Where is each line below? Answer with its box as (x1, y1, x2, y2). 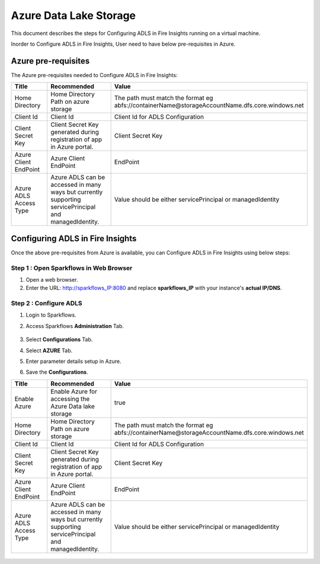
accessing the (50, 394, 90, 403)
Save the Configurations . (25, 368, 88, 376)
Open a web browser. (25, 276, 78, 283)
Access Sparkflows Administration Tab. (25, 322, 124, 329)
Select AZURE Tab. (25, 347, 73, 354)
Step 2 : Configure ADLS (11, 299, 82, 308)
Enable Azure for (50, 387, 98, 396)
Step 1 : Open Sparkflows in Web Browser (11, 264, 133, 272)
